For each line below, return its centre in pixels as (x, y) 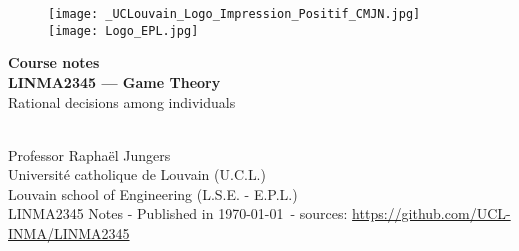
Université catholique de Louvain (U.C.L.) (137, 174)
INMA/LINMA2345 (69, 233)
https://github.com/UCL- (431, 213)
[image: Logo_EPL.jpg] (123, 30)
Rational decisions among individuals (122, 101)
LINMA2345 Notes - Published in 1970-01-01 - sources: (178, 213)
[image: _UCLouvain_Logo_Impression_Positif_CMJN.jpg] (234, 14)
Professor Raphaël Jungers (89, 154)
